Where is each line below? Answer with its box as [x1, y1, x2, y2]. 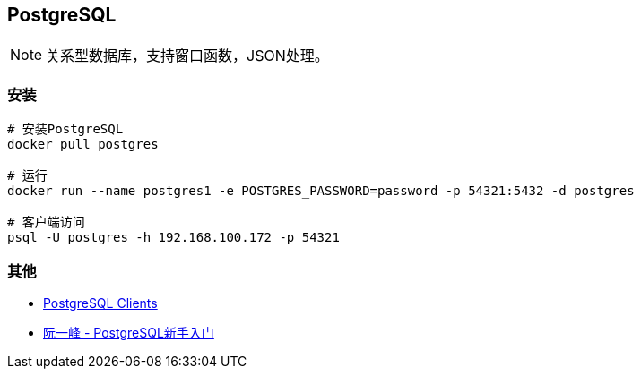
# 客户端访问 [7, 215, 85, 230]
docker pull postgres [7, 137, 159, 152]
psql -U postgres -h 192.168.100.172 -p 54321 [7, 230, 340, 245]
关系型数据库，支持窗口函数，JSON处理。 [46, 47, 329, 65]
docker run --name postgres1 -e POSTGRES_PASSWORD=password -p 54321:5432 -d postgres [7, 184, 635, 199]
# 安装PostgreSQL [7, 122, 124, 137]
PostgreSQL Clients [43, 295, 158, 311]
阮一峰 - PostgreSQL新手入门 [43, 324, 214, 340]
